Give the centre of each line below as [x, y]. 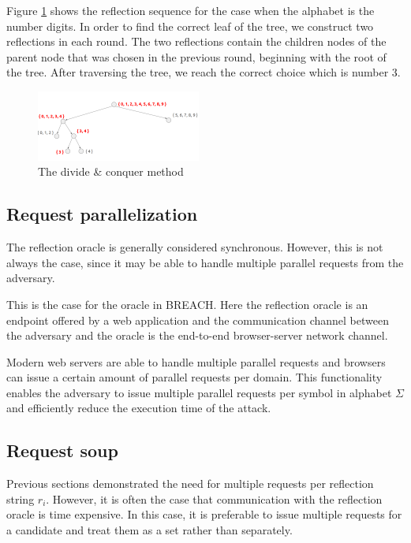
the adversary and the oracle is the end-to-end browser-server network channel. [197, 335]
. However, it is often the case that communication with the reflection [214, 498]
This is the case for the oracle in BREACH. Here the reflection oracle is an [187, 304]
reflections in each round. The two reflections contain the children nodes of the [196, 41]
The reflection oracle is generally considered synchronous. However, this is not [195, 247]
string [21, 498]
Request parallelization [102, 214]
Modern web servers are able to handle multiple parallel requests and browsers [196, 361]
